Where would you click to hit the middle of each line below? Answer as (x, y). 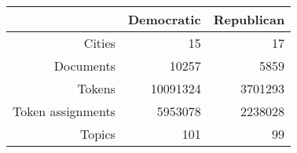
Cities (99, 43)
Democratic (164, 19)
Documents (84, 66)
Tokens (96, 88)
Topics (97, 134)
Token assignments (64, 111)
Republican (249, 19)
